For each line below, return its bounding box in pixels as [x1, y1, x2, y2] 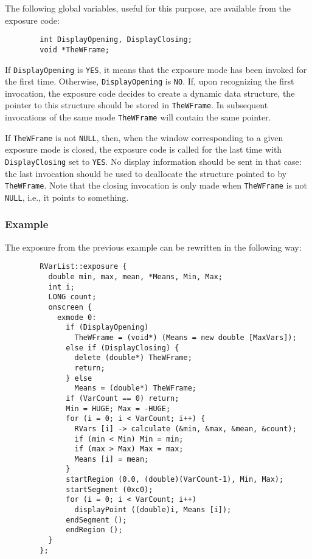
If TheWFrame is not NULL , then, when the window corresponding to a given [5, 131, 283, 144]
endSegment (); [66, 515, 127, 524]
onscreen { [48, 302, 92, 311]
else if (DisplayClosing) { [66, 343, 179, 352]
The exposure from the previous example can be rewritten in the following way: [5, 240, 302, 253]
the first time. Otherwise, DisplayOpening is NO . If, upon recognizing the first [5, 75, 294, 88]
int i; [48, 282, 75, 291]
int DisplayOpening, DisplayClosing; [40, 35, 192, 44]
